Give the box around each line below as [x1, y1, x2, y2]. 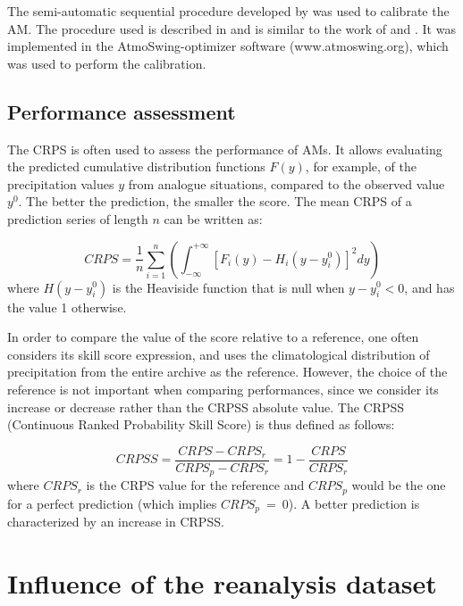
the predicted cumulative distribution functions [7, 157, 265, 176]
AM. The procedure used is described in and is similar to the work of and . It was [7, 19, 456, 37]
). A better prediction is [288, 494, 420, 512]
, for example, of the [305, 157, 417, 176]
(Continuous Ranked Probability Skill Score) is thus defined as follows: [7, 415, 395, 434]
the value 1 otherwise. [7, 297, 127, 316]
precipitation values [7, 174, 114, 193]
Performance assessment [7, 97, 236, 125]
